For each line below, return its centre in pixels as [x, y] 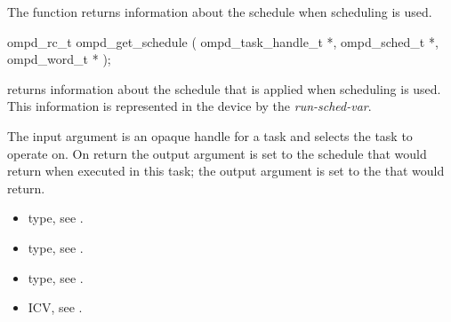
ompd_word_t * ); [59, 59]
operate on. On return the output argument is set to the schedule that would [217, 153]
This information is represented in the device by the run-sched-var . [189, 106]
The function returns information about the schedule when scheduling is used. [220, 12]
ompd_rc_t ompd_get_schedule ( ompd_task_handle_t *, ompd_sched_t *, [223, 41]
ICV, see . [55, 307]
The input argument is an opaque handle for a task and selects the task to [210, 135]
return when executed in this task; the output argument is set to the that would [226, 171]
